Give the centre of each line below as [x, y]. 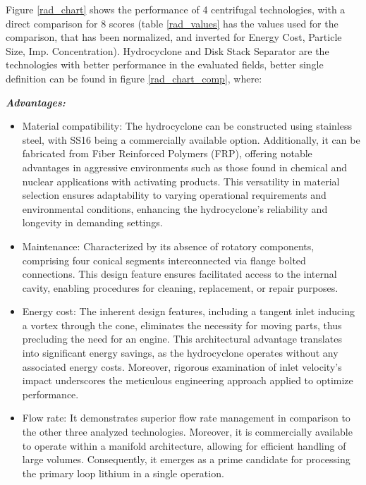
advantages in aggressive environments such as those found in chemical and [185, 167]
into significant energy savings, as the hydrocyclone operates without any [180, 353]
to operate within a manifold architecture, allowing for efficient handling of [184, 445]
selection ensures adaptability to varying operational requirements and [174, 195]
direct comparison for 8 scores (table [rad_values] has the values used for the [172, 23]
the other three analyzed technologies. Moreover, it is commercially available [187, 432]
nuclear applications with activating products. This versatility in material [181, 181]
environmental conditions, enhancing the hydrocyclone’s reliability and [175, 208]
